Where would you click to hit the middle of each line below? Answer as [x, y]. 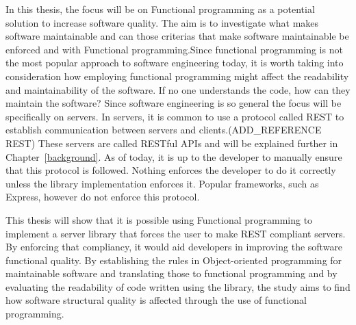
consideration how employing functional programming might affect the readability [177, 76]
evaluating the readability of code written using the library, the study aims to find [178, 286]
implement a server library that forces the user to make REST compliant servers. [176, 233]
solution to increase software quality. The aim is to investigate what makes [162, 22]
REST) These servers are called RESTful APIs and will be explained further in [172, 143]
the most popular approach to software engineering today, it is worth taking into [175, 63]
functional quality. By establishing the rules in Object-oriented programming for [174, 260]
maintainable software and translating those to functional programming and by [171, 273]
